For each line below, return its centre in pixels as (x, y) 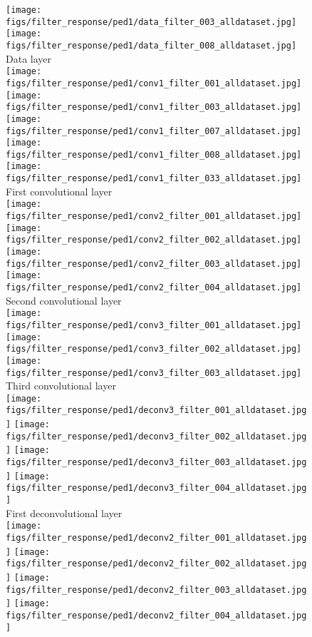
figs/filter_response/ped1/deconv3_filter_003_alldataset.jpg (156, 463)
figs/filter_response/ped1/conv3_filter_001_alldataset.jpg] (154, 325)
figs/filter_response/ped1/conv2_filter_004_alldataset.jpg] (154, 287)
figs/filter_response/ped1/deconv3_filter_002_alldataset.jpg (156, 436)
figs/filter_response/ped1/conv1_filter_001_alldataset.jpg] (154, 83)
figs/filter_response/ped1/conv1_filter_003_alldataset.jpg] (154, 107)
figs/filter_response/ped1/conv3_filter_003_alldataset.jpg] (154, 373)
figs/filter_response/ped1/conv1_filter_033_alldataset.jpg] (154, 179)
